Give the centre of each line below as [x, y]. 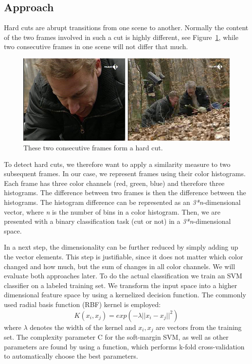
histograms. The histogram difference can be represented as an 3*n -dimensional [122, 202]
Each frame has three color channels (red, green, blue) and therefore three [114, 183]
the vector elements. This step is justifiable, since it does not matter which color [124, 256]
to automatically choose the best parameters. [71, 356]
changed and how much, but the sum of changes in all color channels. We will [120, 266]
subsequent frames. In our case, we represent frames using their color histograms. [125, 173]
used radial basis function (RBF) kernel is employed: [82, 304]
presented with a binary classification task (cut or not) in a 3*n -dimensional [117, 221]
